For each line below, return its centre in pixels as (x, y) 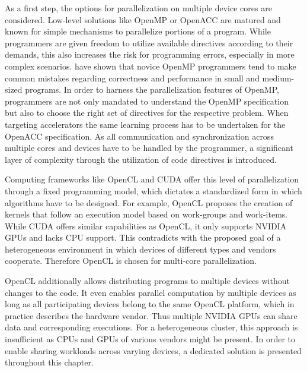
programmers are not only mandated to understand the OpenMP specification (147, 101)
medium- (278, 78)
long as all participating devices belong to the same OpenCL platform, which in (150, 304)
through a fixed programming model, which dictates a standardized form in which (153, 190)
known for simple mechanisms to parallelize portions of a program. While (138, 31)
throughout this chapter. (49, 362)
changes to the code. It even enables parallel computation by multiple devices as (151, 292)
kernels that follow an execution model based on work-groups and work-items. (146, 214)
